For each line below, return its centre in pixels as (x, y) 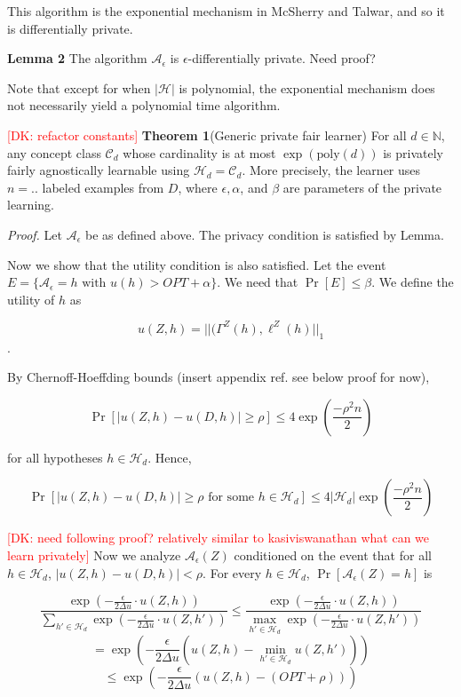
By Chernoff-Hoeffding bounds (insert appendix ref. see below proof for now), (219, 377)
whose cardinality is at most (199, 152)
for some (231, 498)
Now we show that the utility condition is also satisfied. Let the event (197, 264)
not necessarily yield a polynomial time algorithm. (144, 105)
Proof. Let (35, 234)
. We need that (258, 282)
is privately (413, 152)
